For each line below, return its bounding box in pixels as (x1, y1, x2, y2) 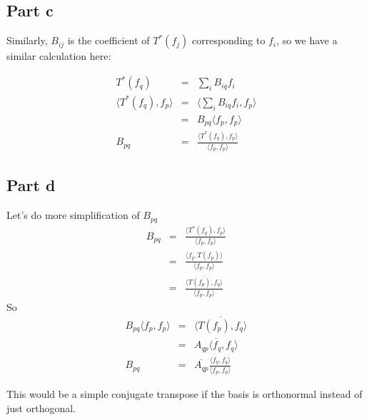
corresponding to (191, 33, 266, 48)
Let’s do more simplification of (6, 208, 140, 222)
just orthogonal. (6, 400, 76, 415)
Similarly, (6, 33, 48, 48)
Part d (6, 174, 56, 196)
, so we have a (276, 33, 338, 48)
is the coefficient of (67, 33, 150, 48)
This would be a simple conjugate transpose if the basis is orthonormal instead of (6, 386, 363, 401)
